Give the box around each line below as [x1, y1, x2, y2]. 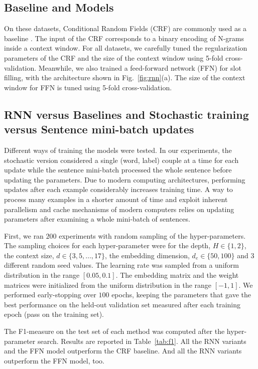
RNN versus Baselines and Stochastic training [4, 106, 249, 122]
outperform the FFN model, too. [4, 355, 104, 365]
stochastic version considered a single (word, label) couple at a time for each [4, 154, 239, 165]
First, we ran [4, 230, 44, 241]
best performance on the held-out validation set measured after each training [4, 299, 240, 309]
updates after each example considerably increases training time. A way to [4, 184, 233, 195]
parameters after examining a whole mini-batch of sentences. [4, 214, 190, 224]
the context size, [4, 250, 54, 260]
